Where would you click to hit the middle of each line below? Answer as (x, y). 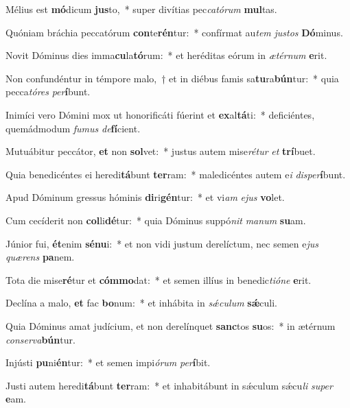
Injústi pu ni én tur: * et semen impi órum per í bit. (108, 362)
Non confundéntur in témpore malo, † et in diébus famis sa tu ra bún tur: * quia (172, 78)
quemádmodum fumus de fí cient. (73, 128)
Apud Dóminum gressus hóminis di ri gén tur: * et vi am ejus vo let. (145, 197)
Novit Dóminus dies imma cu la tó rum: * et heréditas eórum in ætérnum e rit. (166, 55)
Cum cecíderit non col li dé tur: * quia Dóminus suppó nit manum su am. (156, 220)
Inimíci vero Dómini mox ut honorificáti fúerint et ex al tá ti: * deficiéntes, (160, 114)
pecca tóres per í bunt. (48, 92)
